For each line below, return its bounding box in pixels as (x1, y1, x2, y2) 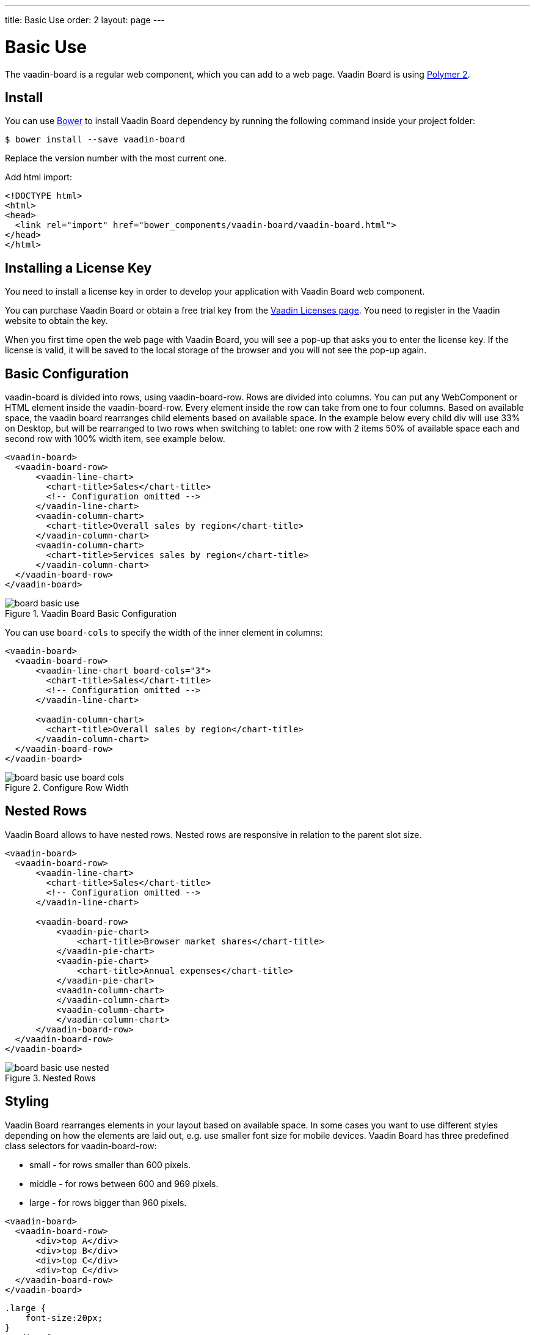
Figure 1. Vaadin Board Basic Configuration (5, 608, 177, 619)
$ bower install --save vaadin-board (5, 134, 186, 145)
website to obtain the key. (5, 315, 108, 326)
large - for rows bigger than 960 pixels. (29, 1197, 187, 1208)
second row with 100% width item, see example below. (5, 433, 225, 444)
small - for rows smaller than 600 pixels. (29, 1159, 191, 1170)
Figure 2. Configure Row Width (5, 782, 129, 793)
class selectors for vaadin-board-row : (5, 1140, 157, 1151)
